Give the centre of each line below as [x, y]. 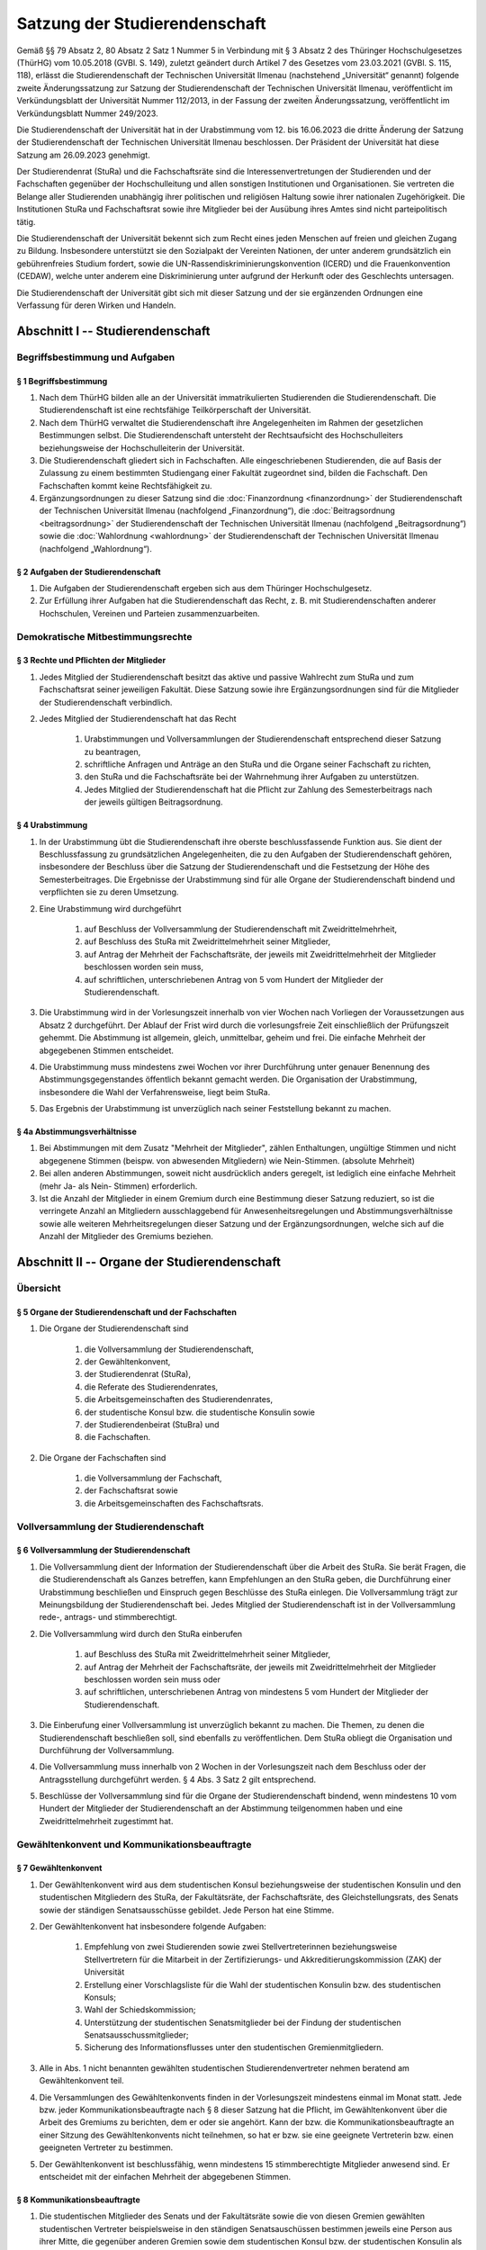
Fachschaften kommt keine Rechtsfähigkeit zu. [126, 485]
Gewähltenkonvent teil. [82, 2081]
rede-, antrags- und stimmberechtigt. [108, 1617]
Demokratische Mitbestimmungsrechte [104, 636]
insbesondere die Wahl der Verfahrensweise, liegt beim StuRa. [155, 1092]
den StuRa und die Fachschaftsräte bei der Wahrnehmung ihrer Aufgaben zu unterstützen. [252, 777]
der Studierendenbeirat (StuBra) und [152, 1424]
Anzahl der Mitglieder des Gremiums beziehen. [126, 1237]
